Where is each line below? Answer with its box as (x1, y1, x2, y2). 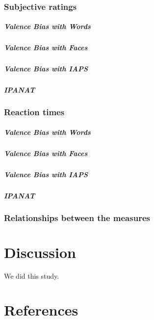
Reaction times (4, 106, 65, 118)
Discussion (4, 242, 76, 262)
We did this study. (4, 270, 59, 281)
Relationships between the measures (4, 211, 150, 224)
